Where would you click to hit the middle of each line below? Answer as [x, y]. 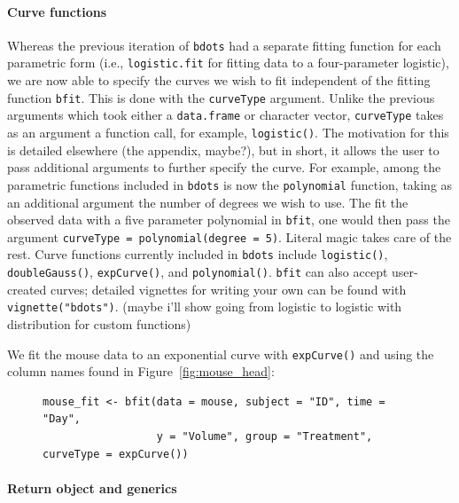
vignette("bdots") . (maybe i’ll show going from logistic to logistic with [205, 307]
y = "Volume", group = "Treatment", [265, 437]
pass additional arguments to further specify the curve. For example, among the [224, 167]
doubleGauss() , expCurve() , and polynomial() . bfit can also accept [198, 272]
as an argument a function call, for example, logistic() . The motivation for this [228, 133]
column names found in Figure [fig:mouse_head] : [141, 371]
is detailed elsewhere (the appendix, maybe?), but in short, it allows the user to [223, 149]
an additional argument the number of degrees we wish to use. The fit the [208, 202]
